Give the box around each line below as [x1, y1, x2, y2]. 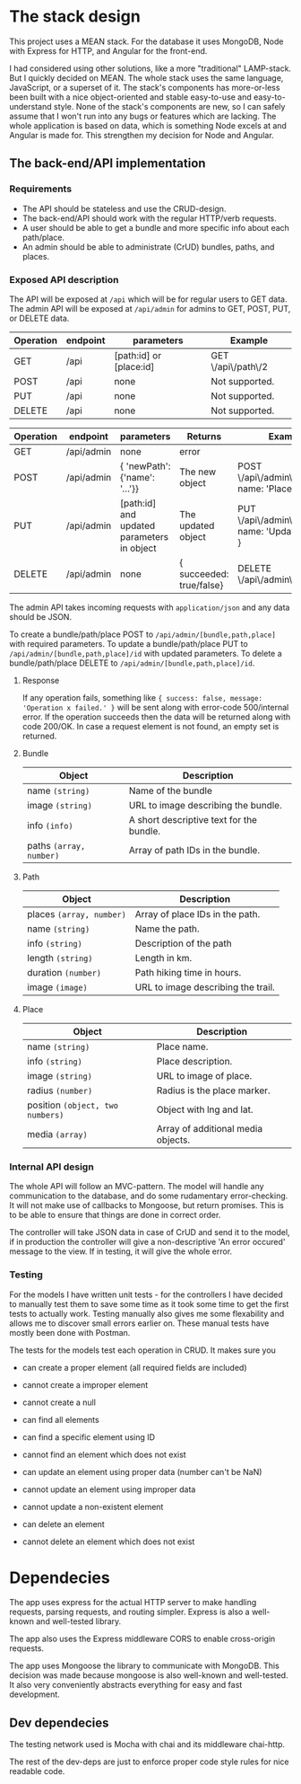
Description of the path [134, 937, 232, 949]
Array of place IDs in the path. [134, 907, 261, 920]
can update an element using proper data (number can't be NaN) [21, 1466, 262, 1477]
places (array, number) [26, 907, 127, 920]
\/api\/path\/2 [211, 360, 269, 373]
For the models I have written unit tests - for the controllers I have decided [9, 1289, 284, 1300]
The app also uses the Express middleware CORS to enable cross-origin [9, 1633, 276, 1645]
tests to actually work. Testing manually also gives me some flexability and [9, 1308, 285, 1319]
